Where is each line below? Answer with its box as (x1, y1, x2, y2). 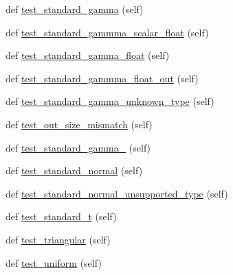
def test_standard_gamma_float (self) (5, 48, 170, 62)
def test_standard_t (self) (5, 209, 117, 224)
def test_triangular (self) (5, 232, 111, 246)
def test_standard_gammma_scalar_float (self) (5, 25, 209, 39)
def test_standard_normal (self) (5, 163, 143, 178)
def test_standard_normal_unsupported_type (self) (5, 186, 228, 200)
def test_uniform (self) (5, 255, 102, 270)
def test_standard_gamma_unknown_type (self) (5, 94, 214, 108)
